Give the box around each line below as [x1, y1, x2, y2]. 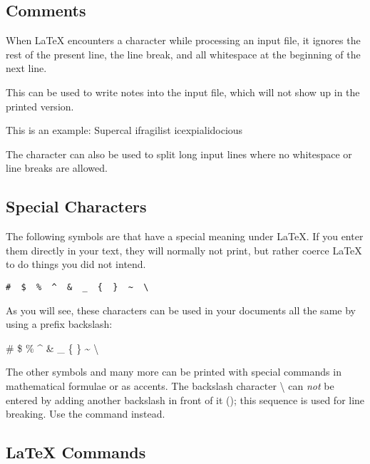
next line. [6, 61, 47, 76]
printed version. [6, 98, 74, 113]
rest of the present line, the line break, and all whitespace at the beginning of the [6, 46, 361, 61]
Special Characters [6, 195, 147, 217]
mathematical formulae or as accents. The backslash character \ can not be [6, 378, 334, 393]
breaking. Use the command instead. [6, 406, 165, 421]
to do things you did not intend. [6, 257, 146, 272]
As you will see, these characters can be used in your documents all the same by [6, 302, 356, 317]
